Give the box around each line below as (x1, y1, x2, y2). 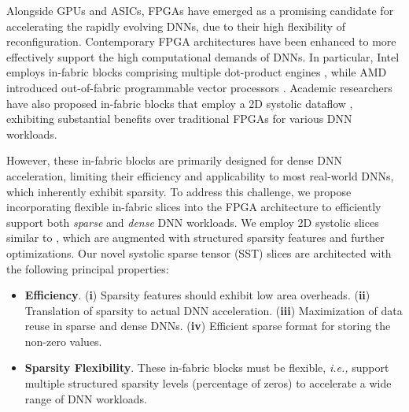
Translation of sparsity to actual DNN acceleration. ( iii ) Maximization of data (24, 302, 403, 318)
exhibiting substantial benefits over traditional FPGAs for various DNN (6, 110, 352, 127)
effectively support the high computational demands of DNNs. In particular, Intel (6, 48, 400, 65)
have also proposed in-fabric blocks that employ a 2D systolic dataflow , (6, 95, 353, 111)
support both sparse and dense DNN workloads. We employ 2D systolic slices (6, 213, 379, 230)
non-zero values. (24, 332, 102, 349)
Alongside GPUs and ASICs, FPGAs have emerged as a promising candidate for (6, 2, 394, 18)
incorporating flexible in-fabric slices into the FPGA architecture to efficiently (6, 199, 381, 215)
